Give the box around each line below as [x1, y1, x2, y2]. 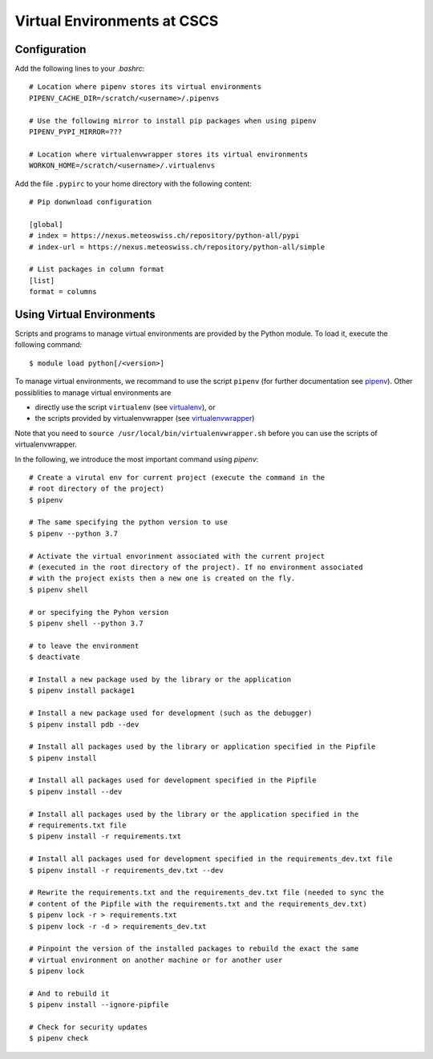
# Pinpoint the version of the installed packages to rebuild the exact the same [29, 944, 359, 953]
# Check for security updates [29, 1023, 148, 1032]
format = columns [29, 287, 97, 297]
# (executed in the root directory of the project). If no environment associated [29, 563, 363, 572]
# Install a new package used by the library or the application [29, 674, 292, 684]
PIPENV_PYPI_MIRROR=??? [29, 127, 123, 136]
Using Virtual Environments [14, 307, 156, 321]
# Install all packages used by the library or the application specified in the [29, 810, 359, 819]
